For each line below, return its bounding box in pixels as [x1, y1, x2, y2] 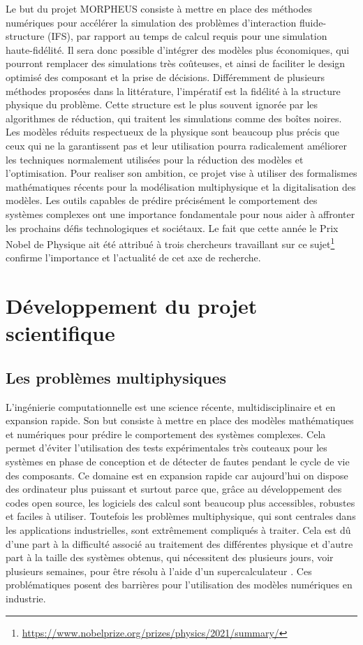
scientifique [6, 319, 115, 347]
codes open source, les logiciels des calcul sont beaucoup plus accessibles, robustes [6, 495, 355, 509]
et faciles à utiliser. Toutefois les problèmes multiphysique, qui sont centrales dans [6, 509, 356, 523]
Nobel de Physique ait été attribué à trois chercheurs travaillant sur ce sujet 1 [6, 235, 335, 251]
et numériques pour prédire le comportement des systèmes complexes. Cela [6, 426, 326, 441]
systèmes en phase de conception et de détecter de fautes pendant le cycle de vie [6, 454, 350, 469]
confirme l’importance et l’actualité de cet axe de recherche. [6, 250, 261, 265]
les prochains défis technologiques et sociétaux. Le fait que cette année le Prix [6, 220, 339, 235]
